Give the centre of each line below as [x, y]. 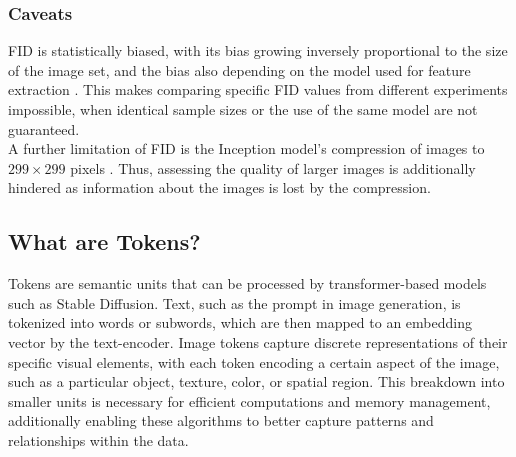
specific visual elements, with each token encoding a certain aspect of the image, [254, 361]
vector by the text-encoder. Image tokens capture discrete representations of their [258, 341]
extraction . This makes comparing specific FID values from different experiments [258, 89]
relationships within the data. [98, 439]
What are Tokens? [104, 241]
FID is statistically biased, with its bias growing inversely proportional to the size [258, 50]
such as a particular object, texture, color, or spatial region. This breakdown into [256, 381]
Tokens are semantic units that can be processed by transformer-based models [247, 283]
